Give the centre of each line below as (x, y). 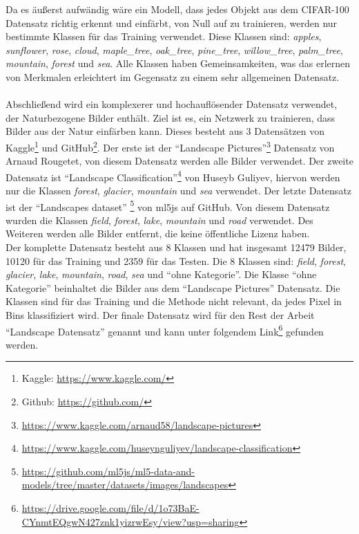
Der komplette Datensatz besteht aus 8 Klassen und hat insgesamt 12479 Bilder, (176, 247)
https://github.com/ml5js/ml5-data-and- (108, 471)
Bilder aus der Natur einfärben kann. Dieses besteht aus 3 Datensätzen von (165, 131)
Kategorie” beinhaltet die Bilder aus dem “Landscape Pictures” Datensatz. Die (173, 287)
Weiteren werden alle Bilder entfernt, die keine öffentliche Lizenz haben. (158, 233)
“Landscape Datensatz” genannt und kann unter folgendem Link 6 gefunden (165, 330)
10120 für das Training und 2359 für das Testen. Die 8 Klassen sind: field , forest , (176, 260)
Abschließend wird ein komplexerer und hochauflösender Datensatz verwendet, (172, 104)
